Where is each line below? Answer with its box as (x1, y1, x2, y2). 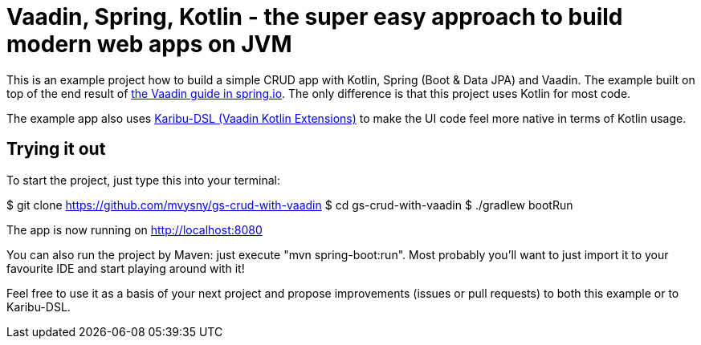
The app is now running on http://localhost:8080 (6, 222, 263, 237)
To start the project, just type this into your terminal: (6, 172, 281, 187)
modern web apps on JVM (6, 30, 292, 58)
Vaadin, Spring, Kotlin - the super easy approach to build (6, 3, 623, 30)
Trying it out (6, 139, 106, 160)
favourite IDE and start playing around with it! (6, 261, 245, 275)
